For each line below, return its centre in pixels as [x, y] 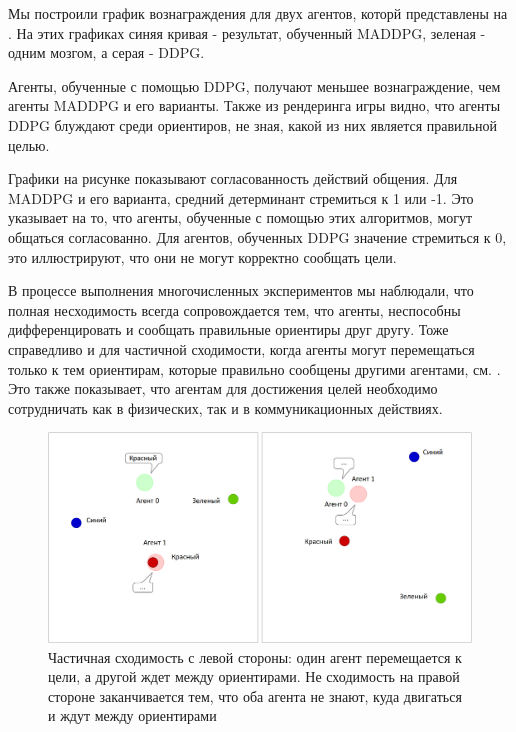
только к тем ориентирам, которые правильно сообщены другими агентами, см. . [254, 368]
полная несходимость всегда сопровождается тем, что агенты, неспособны [234, 309]
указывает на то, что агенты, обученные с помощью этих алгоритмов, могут [240, 217]
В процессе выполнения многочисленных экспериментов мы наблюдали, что [241, 290]
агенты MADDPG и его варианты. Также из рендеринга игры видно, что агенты [254, 105]
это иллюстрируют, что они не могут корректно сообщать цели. [202, 256]
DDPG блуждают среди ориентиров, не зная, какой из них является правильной [252, 124]
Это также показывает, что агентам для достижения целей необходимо [223, 388]
